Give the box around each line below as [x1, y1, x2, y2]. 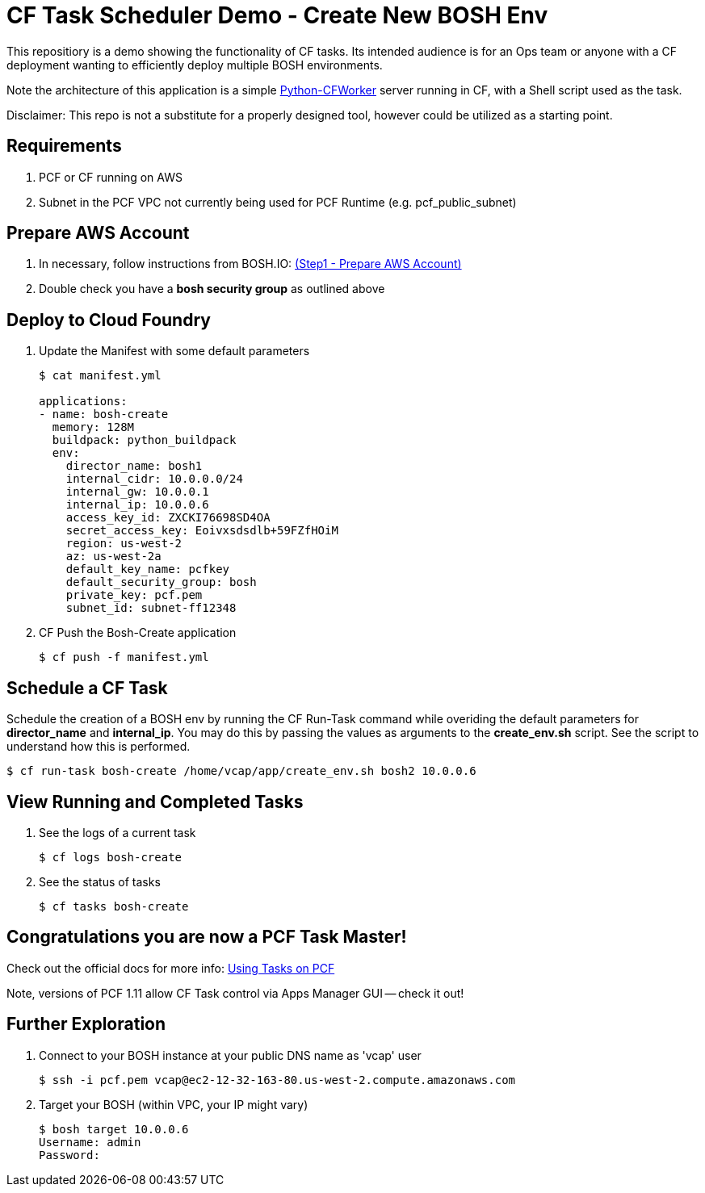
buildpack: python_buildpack [52, 433, 237, 447]
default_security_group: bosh [65, 576, 257, 589]
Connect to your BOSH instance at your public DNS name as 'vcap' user [39, 1048, 422, 1062]
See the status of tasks [39, 874, 161, 889]
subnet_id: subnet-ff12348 [65, 601, 237, 615]
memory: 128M [52, 421, 135, 434]
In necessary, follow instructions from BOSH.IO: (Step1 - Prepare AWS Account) [39, 257, 462, 271]
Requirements [6, 136, 122, 157]
